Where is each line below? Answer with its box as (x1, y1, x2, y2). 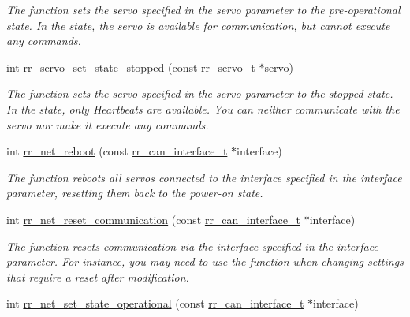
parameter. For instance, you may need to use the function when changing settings (6, 253, 404, 270)
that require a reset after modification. (6, 268, 189, 285)
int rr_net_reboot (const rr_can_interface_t (6, 143, 228, 159)
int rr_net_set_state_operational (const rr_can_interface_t (6, 295, 304, 311)
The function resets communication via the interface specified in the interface (6, 237, 378, 254)
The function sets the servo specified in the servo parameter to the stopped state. (6, 85, 393, 102)
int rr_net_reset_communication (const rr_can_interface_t (6, 211, 300, 227)
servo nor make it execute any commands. (6, 116, 209, 132)
